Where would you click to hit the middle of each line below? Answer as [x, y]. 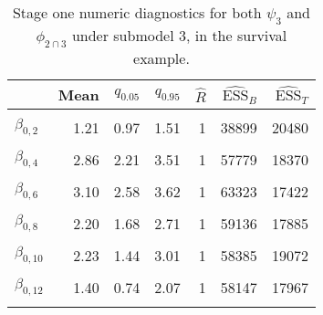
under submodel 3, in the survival [179, 36]
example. [161, 58]
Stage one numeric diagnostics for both [137, 12]
